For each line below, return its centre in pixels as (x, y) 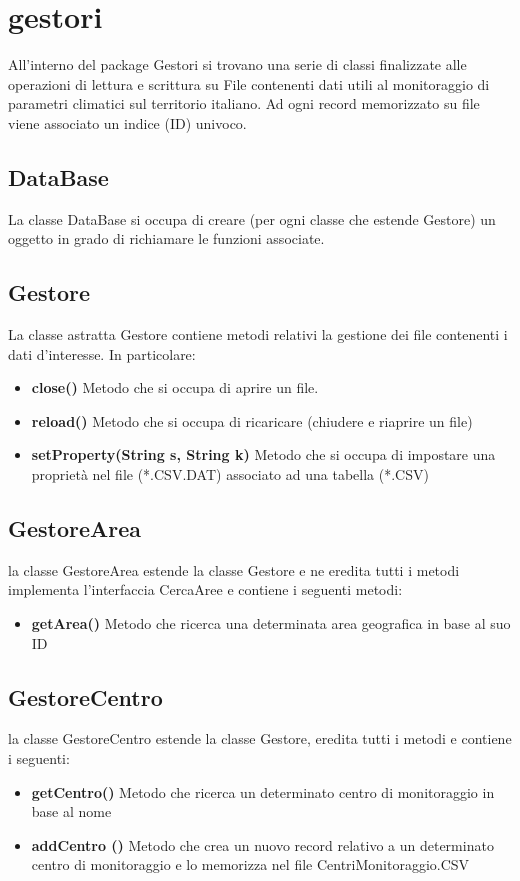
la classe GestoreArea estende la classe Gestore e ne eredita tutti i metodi (234, 569)
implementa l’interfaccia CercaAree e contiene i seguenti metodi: (205, 589)
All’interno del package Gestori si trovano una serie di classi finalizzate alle (237, 64)
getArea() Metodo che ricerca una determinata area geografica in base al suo (271, 623)
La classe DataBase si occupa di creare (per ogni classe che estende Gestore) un (252, 218)
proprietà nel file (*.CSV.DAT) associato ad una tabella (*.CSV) (230, 474)
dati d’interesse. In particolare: (102, 353)
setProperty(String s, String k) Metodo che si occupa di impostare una (263, 454)
